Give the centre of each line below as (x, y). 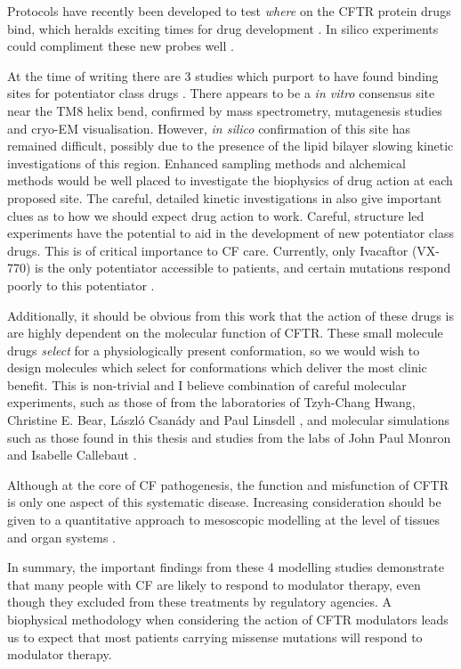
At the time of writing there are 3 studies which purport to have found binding (223, 75)
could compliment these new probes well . (121, 46)
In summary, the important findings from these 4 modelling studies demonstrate (226, 567)
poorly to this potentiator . (81, 285)
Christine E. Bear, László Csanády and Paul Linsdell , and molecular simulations (229, 420)
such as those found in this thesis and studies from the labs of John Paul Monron (229, 437)
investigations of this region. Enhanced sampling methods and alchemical (206, 163)
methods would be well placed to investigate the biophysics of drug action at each (230, 180)
